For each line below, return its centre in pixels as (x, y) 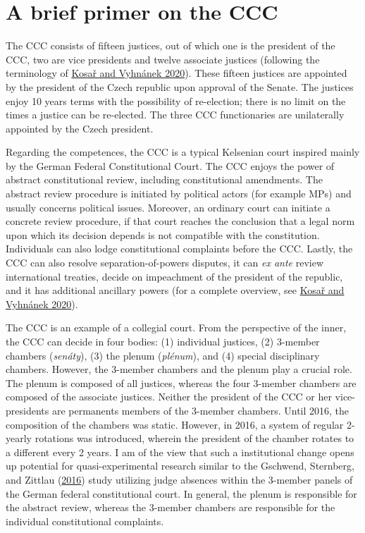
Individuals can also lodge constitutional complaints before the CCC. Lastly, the (179, 249)
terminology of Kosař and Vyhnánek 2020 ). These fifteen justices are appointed (177, 73)
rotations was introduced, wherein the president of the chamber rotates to (194, 438)
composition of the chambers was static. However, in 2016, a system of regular (175, 424)
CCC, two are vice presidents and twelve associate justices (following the (163, 59)
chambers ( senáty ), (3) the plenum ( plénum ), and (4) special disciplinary (163, 355)
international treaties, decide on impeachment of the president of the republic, (174, 276)
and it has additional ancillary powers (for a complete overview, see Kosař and (175, 290)
